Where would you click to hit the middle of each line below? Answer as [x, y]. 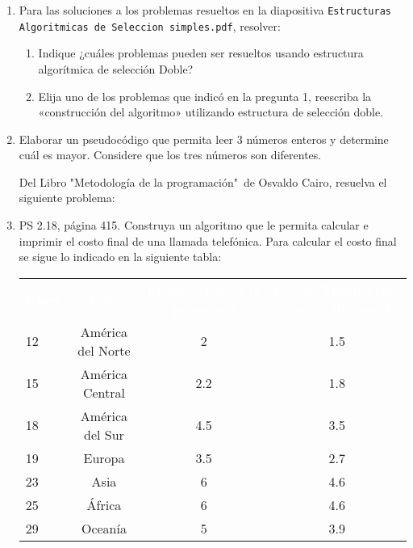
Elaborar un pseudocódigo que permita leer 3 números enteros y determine [204, 139]
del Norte [104, 350]
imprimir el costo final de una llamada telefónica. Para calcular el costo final [208, 240]
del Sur [104, 434]
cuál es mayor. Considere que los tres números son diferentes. [170, 155]
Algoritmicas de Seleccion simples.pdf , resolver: [150, 25]
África [104, 504]
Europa [104, 457]
